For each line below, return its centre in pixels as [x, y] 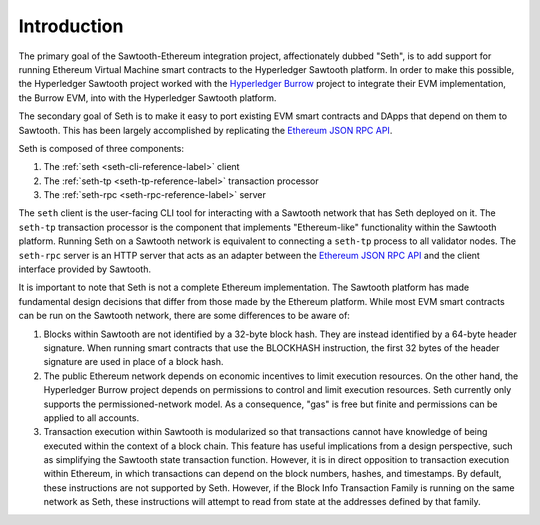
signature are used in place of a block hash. [133, 362]
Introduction [71, 26]
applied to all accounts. [91, 417]
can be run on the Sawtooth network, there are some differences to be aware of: [184, 316]
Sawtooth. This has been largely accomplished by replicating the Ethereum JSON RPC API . [205, 130]
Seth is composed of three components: [101, 148]
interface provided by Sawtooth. [85, 269]
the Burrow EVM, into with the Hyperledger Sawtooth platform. [147, 97]
